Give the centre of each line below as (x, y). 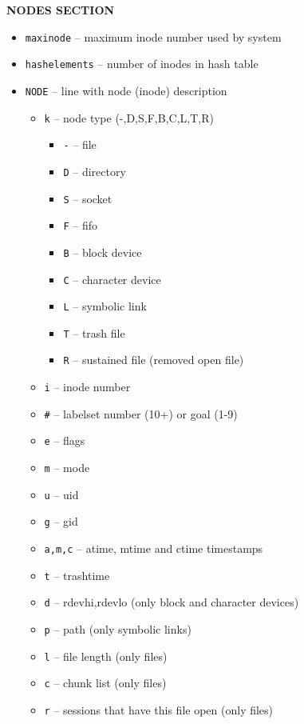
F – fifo (80, 225)
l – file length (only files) (106, 656)
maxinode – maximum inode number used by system (153, 36)
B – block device (103, 252)
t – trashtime (77, 575)
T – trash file (94, 332)
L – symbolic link (105, 306)
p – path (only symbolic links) (118, 629)
